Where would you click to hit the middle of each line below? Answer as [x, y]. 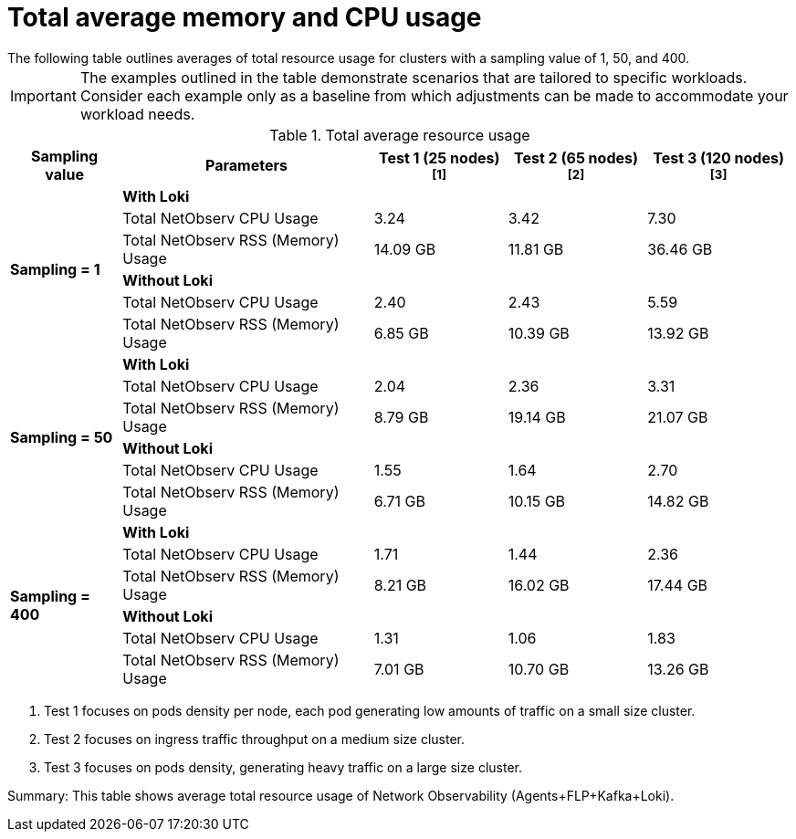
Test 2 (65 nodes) [576, 157]
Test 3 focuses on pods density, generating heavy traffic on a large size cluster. [283, 767]
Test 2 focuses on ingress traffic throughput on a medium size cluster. [255, 739]
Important [43, 95]
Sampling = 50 [62, 437]
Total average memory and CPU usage [245, 17]
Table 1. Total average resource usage [400, 135]
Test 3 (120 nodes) [718, 157]
